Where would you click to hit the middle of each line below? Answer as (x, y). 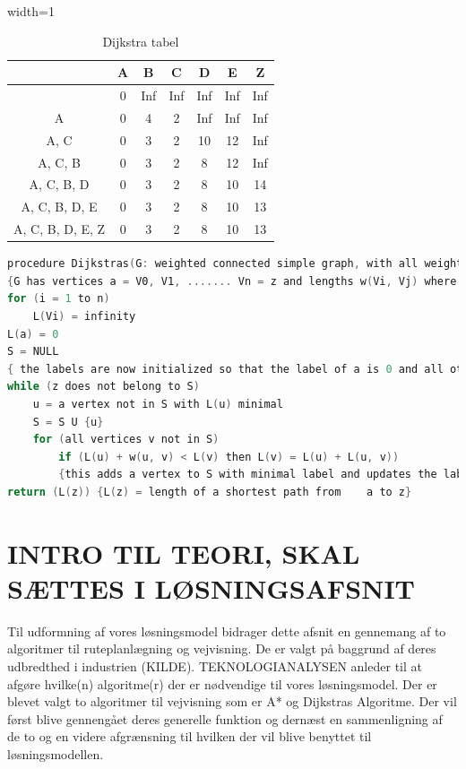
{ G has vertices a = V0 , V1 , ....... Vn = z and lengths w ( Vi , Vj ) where (232, 281)
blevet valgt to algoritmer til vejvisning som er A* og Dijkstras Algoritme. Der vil (232, 701)
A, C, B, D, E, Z (60, 229)
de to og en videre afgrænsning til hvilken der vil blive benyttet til (190, 736)
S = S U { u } (68, 422)
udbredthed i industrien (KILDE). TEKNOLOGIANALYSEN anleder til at (215, 666)
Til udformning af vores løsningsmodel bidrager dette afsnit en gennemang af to (227, 631)
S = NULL (33, 352)
